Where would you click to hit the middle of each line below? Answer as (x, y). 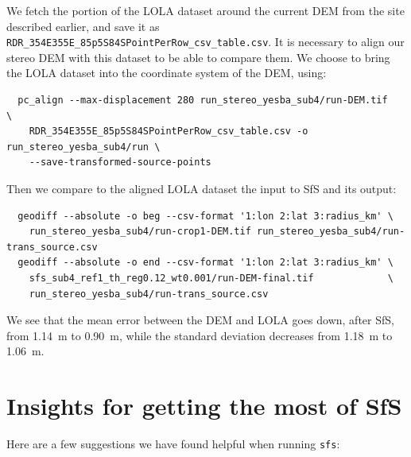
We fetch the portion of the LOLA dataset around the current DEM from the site (205, 10)
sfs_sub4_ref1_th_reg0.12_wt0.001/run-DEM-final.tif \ (211, 278)
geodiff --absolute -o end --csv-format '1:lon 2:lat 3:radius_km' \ (205, 263)
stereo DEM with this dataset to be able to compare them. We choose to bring (198, 57)
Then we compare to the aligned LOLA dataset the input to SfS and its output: (202, 188)
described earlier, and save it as (83, 26)
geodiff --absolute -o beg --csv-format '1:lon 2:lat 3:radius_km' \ (205, 216)
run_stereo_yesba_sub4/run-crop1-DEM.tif (140, 232)
